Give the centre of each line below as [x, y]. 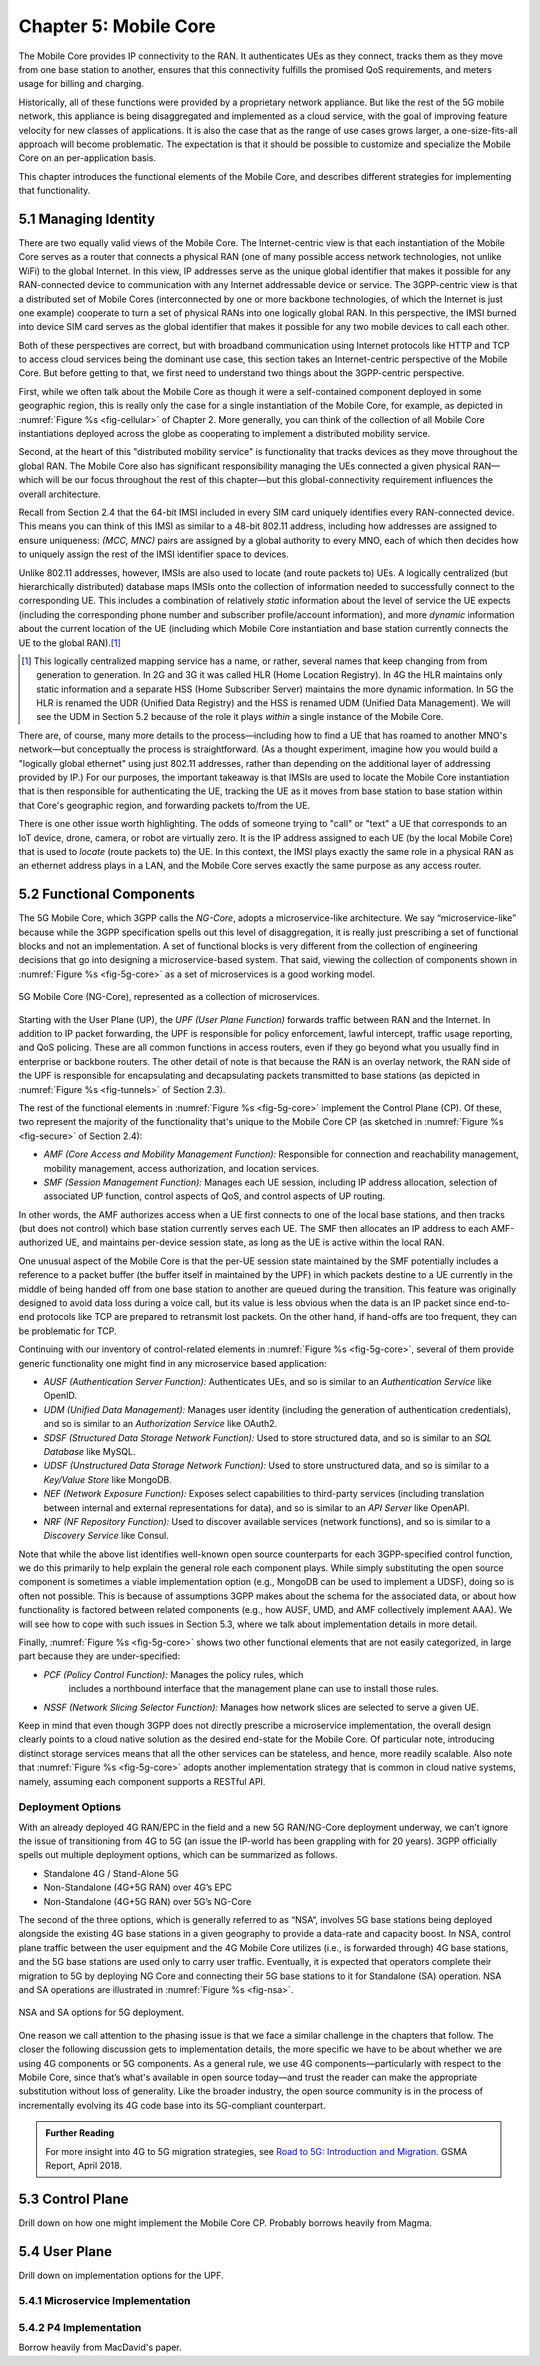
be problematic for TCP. [67, 1331]
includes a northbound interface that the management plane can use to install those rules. [253, 1689]
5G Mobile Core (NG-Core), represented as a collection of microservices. [169, 997]
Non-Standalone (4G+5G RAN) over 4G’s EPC [137, 1887]
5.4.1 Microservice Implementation [104, 2301]
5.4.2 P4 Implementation [80, 2328]
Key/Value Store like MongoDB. [107, 1479]
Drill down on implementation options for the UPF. [121, 2275]
